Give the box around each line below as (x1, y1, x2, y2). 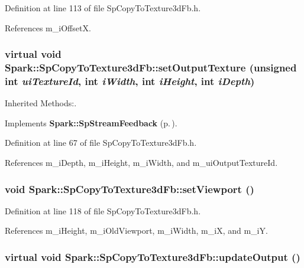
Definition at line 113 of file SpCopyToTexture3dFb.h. (5, 2, 201, 14)
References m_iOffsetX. (5, 21, 91, 34)
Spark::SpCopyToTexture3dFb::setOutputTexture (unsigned (5, 60, 297, 75)
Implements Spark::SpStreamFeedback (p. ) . (5, 116, 177, 129)
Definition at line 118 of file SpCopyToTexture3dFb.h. (5, 204, 201, 217)
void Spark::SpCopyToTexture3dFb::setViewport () (5, 181, 254, 196)
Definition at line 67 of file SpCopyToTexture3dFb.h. (5, 136, 197, 149)
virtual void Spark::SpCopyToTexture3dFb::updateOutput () (5, 249, 300, 264)
